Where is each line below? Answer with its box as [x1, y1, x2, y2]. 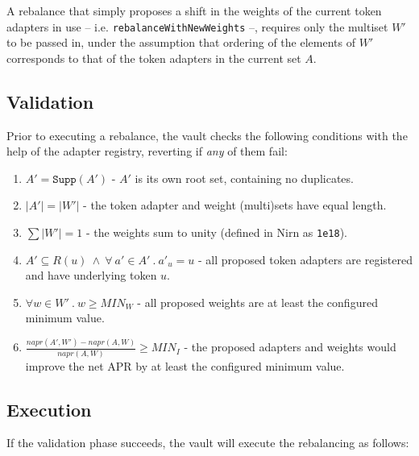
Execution [6, 396, 92, 421]
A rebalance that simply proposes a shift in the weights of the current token [6, 2, 382, 19]
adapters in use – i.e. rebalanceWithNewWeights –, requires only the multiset [6, 18, 388, 35]
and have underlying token [25, 267, 157, 284]
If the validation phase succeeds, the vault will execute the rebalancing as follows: [6, 434, 409, 451]
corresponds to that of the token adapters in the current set [6, 49, 301, 66]
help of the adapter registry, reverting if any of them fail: [6, 143, 288, 160]
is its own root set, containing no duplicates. [135, 169, 354, 186]
